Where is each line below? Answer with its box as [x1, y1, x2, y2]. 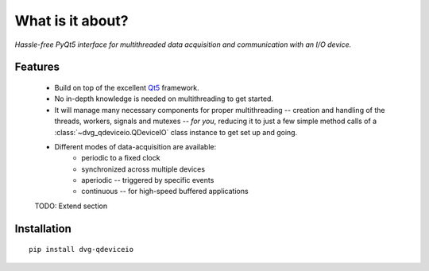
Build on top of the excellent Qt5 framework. [54, 83, 200, 92]
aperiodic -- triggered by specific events [81, 176, 214, 185]
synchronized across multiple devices [81, 164, 206, 174]
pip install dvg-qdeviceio [29, 245, 134, 254]
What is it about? [14, 12, 129, 29]
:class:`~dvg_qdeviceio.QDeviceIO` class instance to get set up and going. [54, 127, 298, 137]
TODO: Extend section [34, 201, 108, 211]
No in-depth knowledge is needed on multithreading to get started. [54, 94, 274, 103]
